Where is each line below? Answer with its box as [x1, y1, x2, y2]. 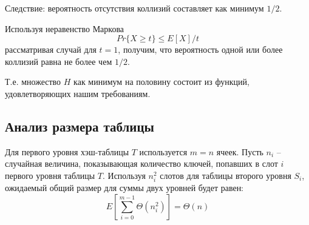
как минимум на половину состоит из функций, [73, 75, 250, 88]
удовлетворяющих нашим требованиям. [5, 87, 151, 99]
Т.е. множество [5, 75, 61, 88]
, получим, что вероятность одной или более [118, 43, 283, 56]
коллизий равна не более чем [5, 55, 112, 67]
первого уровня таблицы [5, 169, 95, 181]
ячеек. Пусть [216, 145, 263, 158]
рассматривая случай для [5, 43, 97, 56]
